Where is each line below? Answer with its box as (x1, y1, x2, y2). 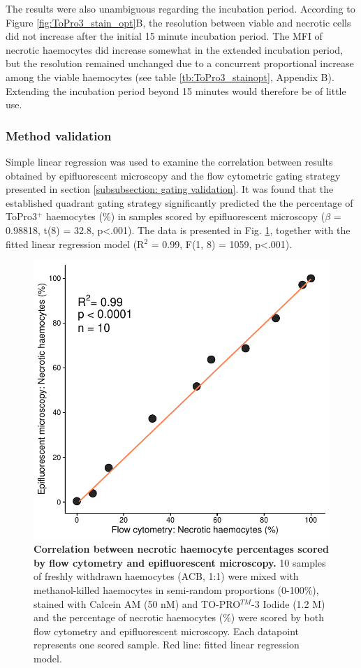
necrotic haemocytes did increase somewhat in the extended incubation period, (6, 42, 343, 57)
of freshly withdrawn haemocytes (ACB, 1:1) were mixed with (34, 569, 299, 583)
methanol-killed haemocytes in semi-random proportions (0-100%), (34, 583, 319, 597)
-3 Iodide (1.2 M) (251, 596, 325, 611)
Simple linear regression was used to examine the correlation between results (6, 154, 333, 168)
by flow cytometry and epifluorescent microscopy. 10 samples (34, 555, 326, 569)
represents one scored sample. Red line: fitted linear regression (34, 637, 300, 652)
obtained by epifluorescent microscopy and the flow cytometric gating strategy (6, 168, 341, 182)
